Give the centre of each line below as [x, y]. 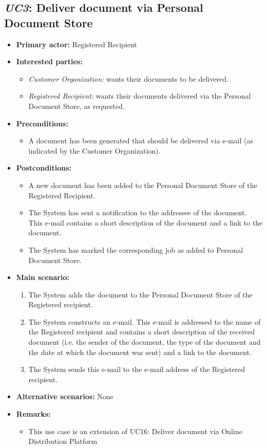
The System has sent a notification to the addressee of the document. [138, 212]
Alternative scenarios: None [65, 396]
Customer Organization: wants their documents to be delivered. [128, 78]
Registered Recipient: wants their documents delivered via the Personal [140, 96]
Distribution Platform [63, 441]
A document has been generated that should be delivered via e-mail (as [141, 141]
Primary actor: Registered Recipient [77, 44]
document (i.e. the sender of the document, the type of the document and [145, 342]
